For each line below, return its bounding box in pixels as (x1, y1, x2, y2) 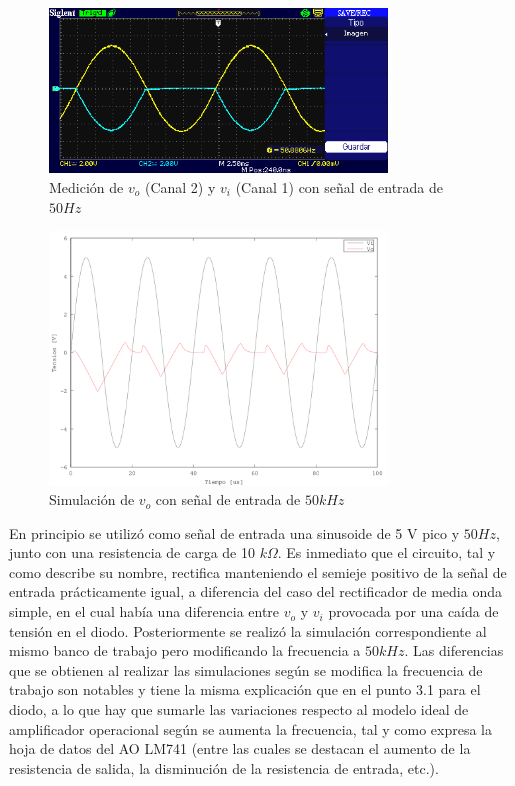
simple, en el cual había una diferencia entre (9, 601, 280, 622)
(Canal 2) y (144, 176, 216, 197)
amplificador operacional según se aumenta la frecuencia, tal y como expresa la (9, 718, 492, 739)
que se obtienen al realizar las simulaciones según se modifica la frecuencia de (9, 659, 483, 680)
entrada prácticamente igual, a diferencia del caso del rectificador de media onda (9, 581, 502, 602)
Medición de (49, 176, 124, 197)
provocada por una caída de (328, 601, 499, 622)
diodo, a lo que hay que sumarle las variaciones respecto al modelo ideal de (9, 699, 469, 720)
